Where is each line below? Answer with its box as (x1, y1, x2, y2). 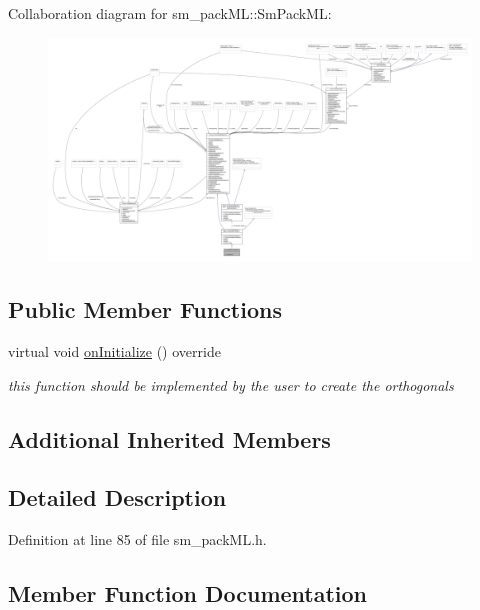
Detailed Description (8, 482, 227, 513)
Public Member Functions (8, 294, 282, 325)
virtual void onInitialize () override (8, 340, 221, 361)
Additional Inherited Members (8, 423, 331, 454)
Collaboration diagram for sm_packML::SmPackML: (8, 3, 332, 23)
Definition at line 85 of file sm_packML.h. (8, 529, 267, 550)
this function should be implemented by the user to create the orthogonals (8, 374, 454, 395)
